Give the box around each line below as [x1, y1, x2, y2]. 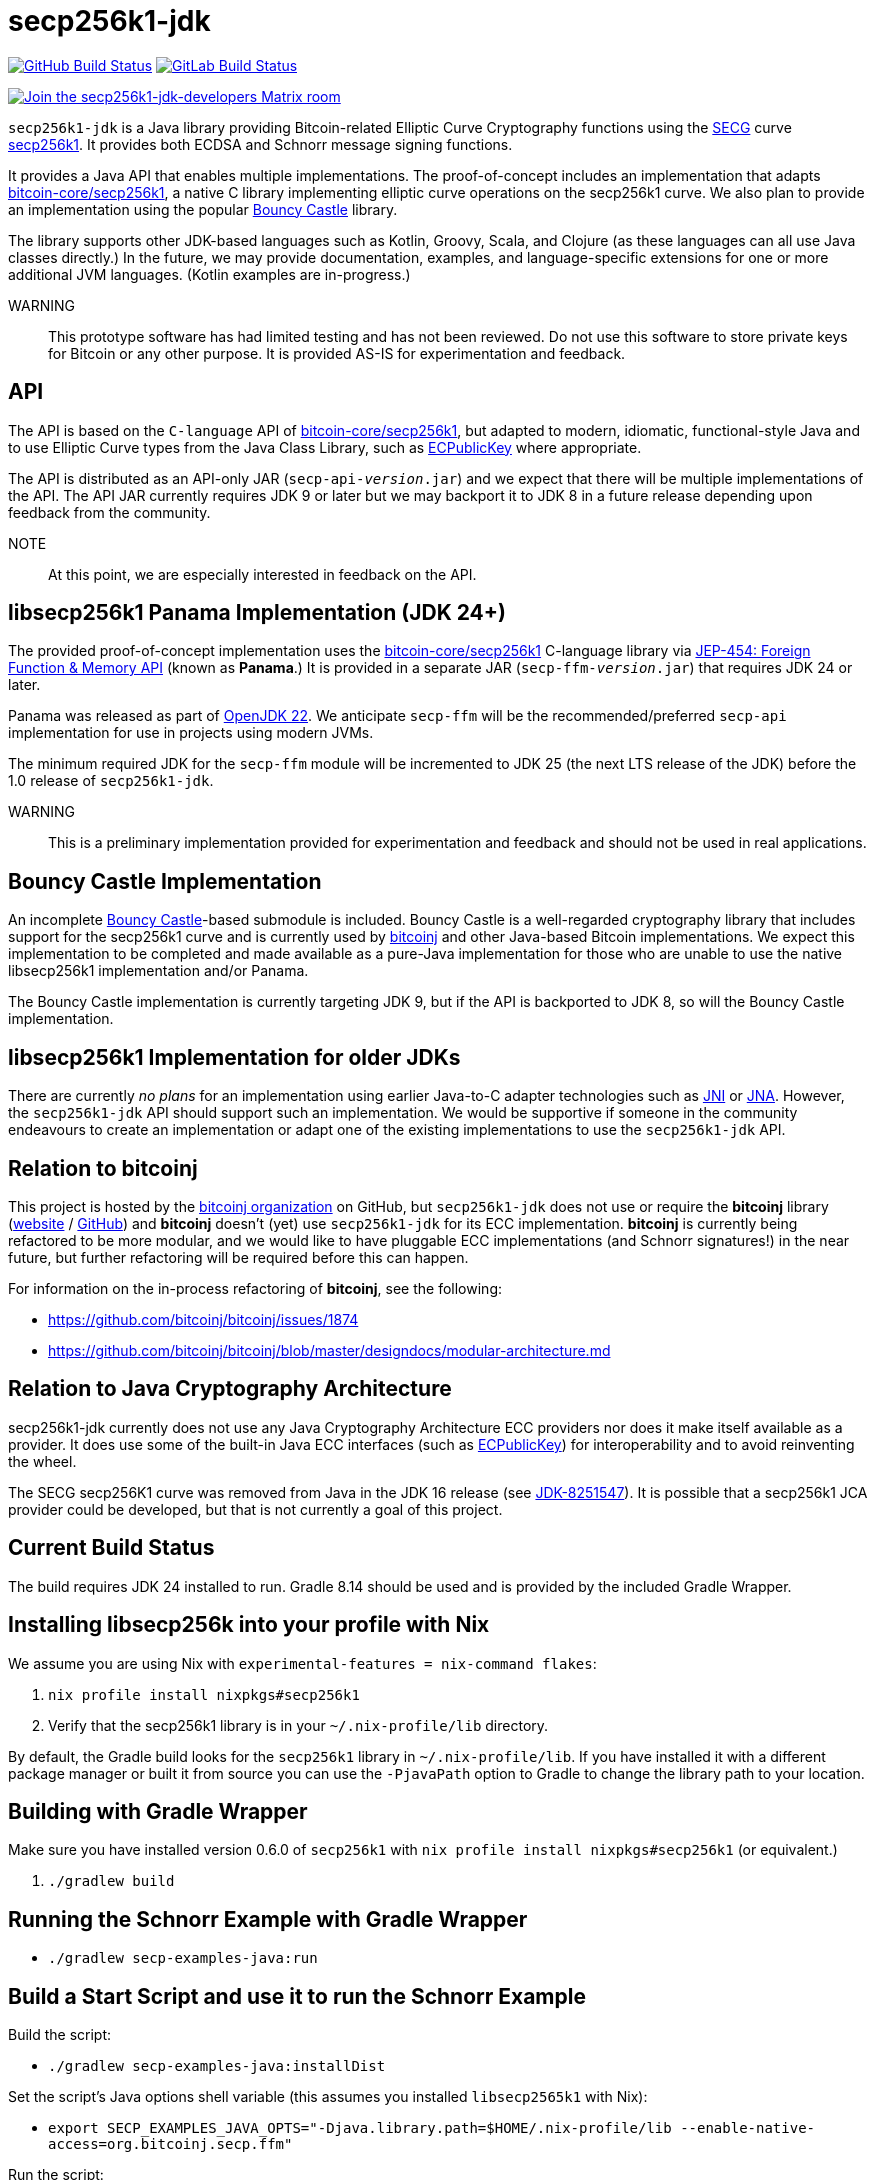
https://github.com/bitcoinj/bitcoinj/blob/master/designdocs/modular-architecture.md [48, 1341, 611, 1359]
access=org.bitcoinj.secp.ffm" [48, 2136, 293, 2153]
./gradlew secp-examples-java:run [48, 1950, 318, 1967]
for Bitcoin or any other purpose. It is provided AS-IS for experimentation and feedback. [48, 344, 626, 362]
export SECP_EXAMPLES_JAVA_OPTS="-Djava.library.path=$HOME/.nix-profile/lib [48, 2120, 672, 2137]
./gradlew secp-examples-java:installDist [48, 2058, 386, 2075]
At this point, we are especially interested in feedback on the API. [48, 565, 477, 583]
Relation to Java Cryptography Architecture [8, 1376, 452, 1402]
